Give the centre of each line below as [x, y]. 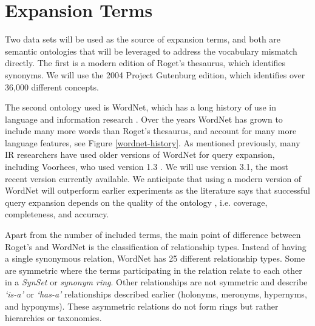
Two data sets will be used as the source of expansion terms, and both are [143, 39]
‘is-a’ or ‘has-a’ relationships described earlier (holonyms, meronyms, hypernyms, [156, 294]
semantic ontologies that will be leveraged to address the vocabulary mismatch [151, 51]
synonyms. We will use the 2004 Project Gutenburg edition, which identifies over [155, 74]
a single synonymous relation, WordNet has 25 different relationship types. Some [155, 258]
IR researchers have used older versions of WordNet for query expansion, [140, 155]
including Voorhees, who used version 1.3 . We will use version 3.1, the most [147, 167]
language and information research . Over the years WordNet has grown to [144, 119]
